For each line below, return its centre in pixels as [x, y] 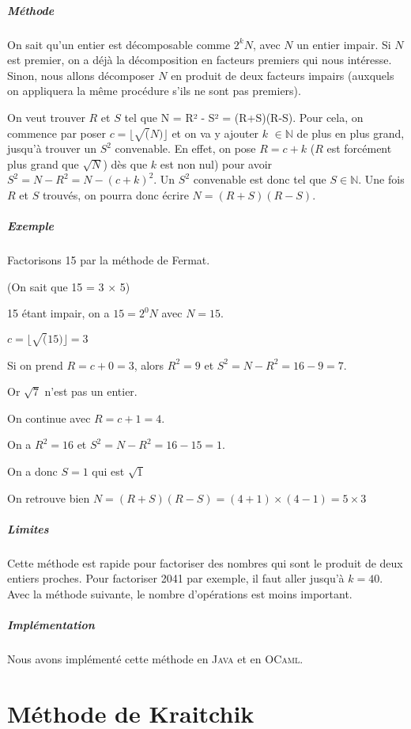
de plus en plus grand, [351, 133]
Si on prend [35, 364]
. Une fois [381, 179]
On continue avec [49, 418]
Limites [28, 528]
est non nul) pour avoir [216, 163]
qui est [108, 471]
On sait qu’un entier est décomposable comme [119, 44]
